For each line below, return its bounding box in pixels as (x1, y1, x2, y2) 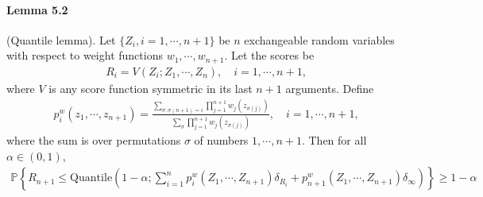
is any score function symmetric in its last (48, 79, 253, 96)
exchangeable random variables (244, 31, 395, 48)
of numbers (194, 132, 249, 149)
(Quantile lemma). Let (6, 31, 116, 48)
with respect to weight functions (6, 47, 163, 64)
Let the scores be (230, 47, 315, 64)
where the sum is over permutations (6, 132, 181, 149)
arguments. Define (285, 79, 374, 96)
